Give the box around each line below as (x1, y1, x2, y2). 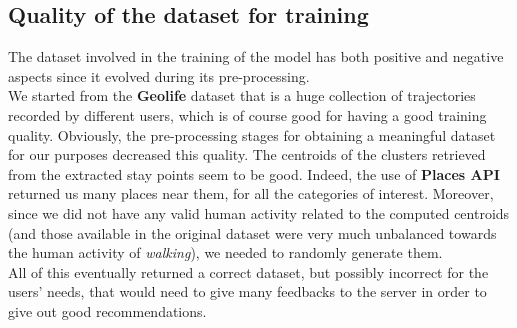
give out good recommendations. (8, 300, 207, 321)
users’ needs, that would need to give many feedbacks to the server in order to (8, 281, 487, 302)
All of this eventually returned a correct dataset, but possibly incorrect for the (8, 261, 489, 282)
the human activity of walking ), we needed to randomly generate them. (8, 242, 443, 263)
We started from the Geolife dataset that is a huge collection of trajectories (8, 85, 476, 106)
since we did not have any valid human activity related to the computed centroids (8, 202, 510, 223)
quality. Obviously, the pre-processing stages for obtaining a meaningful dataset (8, 124, 496, 145)
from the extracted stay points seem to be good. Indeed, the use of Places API (8, 163, 500, 184)
